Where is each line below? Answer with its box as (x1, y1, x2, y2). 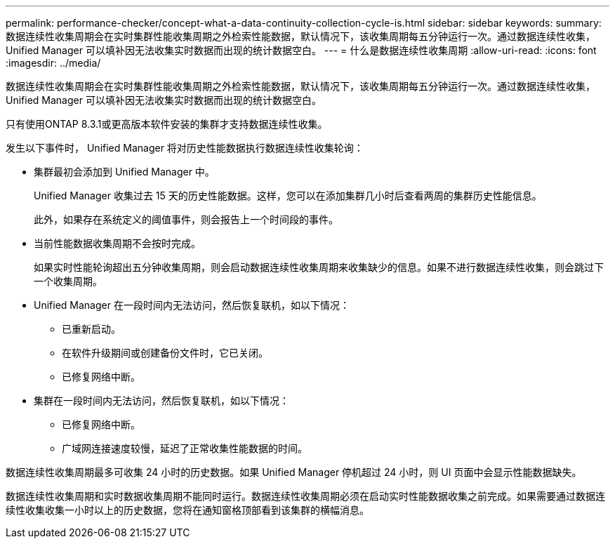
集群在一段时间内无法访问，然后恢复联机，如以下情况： (34, 394, 289, 406)
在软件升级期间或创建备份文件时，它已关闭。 (62, 347, 268, 359)
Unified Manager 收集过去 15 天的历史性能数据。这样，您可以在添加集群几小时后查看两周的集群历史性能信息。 (34, 190, 542, 201)
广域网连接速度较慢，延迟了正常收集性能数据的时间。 (62, 442, 307, 454)
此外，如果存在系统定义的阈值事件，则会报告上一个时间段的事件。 (34, 213, 338, 225)
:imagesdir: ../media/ (6, 57, 101, 69)
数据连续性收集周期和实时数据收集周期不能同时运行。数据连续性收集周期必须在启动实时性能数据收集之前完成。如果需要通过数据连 (6, 490, 605, 502)
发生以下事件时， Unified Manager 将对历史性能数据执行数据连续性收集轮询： (6, 142, 364, 154)
